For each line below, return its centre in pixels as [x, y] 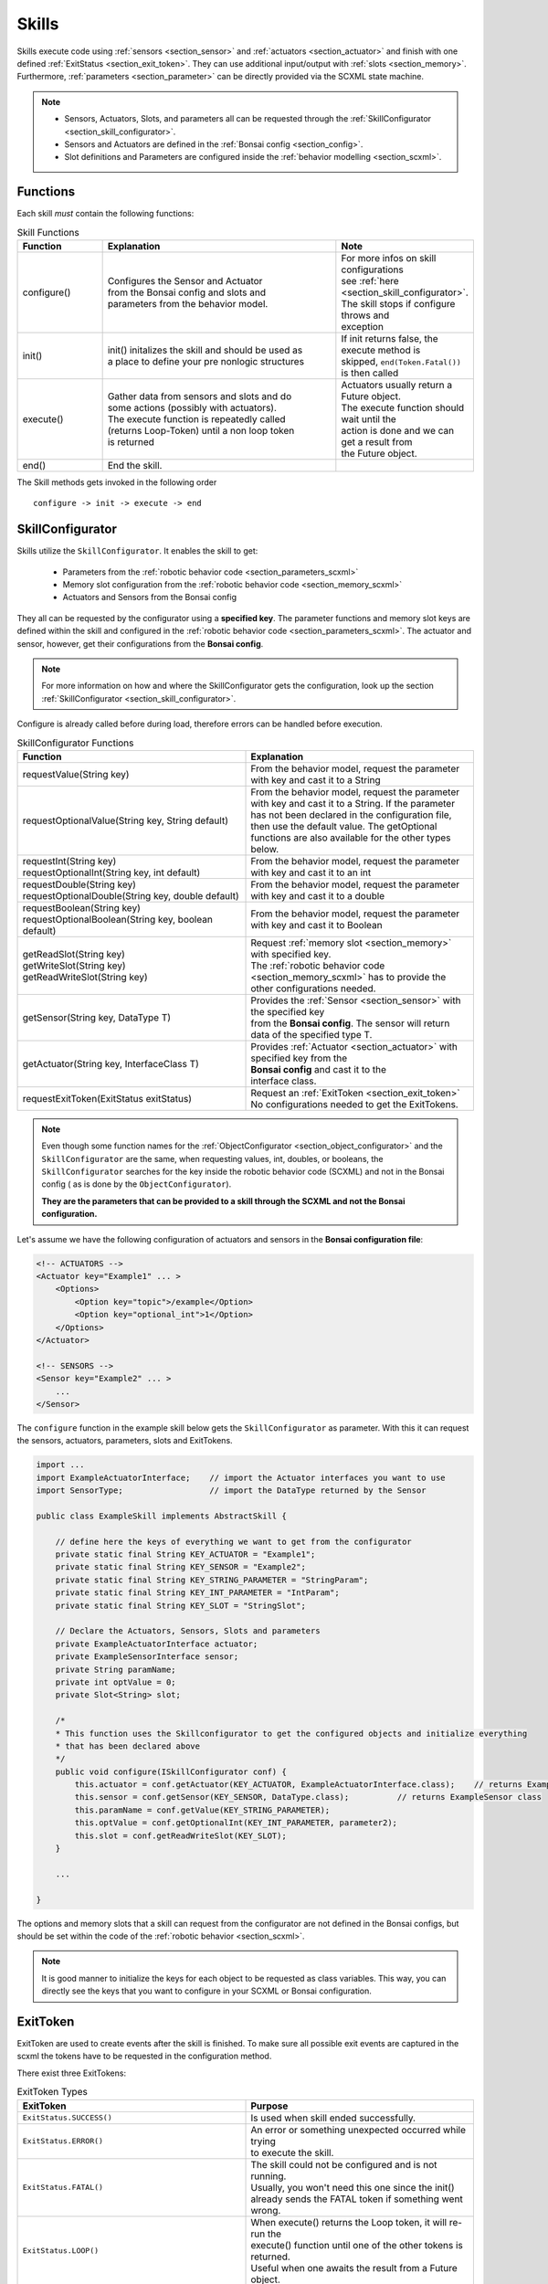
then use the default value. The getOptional [344, 826]
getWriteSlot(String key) [74, 966]
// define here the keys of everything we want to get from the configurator [234, 1541]
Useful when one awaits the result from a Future [354, 2268]
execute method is [381, 350]
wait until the [369, 418]
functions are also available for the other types [351, 838]
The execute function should [403, 407]
